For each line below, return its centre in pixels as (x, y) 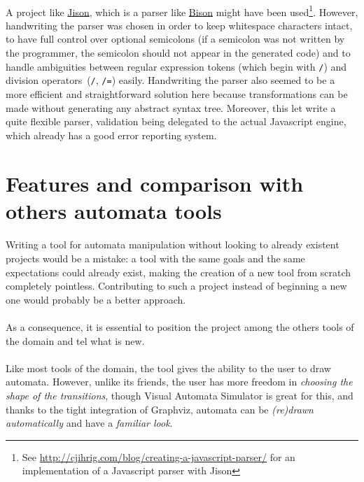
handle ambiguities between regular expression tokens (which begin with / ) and (176, 66)
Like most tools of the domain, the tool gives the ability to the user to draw (168, 368)
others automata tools (114, 210)
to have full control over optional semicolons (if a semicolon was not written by (175, 39)
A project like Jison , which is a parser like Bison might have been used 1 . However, (182, 10)
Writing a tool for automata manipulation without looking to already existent (173, 244)
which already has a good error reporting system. (111, 135)
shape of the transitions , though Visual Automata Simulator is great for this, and (180, 395)
